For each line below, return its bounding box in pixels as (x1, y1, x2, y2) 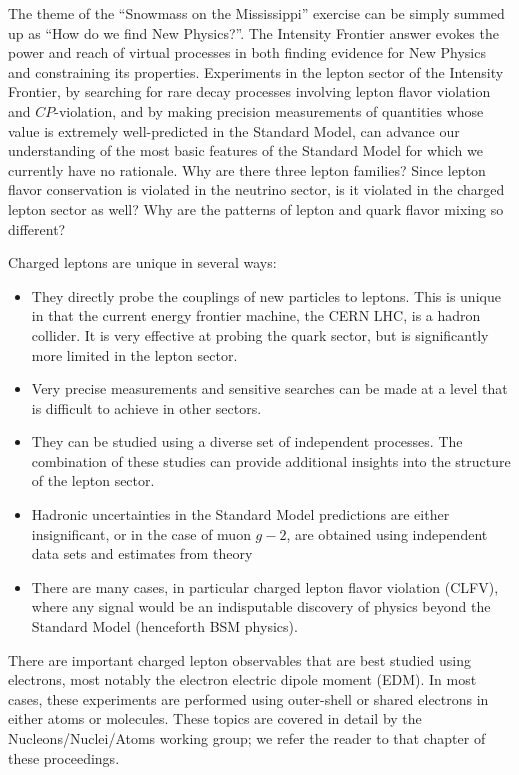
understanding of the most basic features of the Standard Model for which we (8, 140, 483, 161)
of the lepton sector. (31, 470, 155, 491)
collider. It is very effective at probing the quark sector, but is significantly (31, 324, 489, 345)
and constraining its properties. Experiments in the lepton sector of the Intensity (8, 61, 504, 82)
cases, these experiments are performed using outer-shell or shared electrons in (8, 688, 489, 709)
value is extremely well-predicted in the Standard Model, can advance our (8, 120, 460, 141)
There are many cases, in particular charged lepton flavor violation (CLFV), (31, 576, 499, 597)
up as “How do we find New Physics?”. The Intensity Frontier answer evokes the (8, 22, 499, 43)
